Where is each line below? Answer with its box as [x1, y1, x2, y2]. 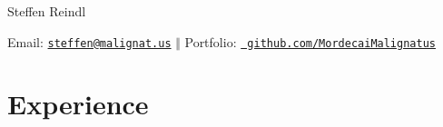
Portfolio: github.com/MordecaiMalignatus [184, 32, 436, 51]
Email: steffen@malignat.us [7, 32, 172, 51]
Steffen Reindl [7, 2, 86, 20]
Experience [7, 85, 149, 122]
